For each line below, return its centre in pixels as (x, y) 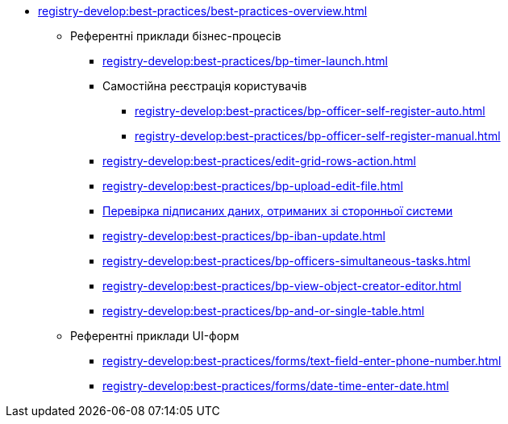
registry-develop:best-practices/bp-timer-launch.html (245, 61)
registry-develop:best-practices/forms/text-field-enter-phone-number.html (302, 361)
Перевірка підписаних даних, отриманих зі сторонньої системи (278, 211)
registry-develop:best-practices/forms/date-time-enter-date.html (276, 386)
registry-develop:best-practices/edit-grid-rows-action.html (259, 161)
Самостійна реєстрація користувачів (205, 86)
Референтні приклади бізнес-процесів (176, 36)
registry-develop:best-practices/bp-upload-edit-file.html (253, 186)
